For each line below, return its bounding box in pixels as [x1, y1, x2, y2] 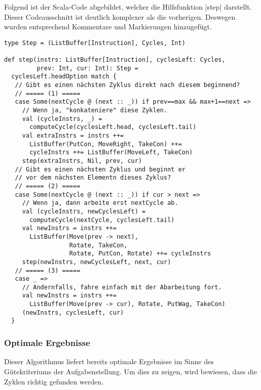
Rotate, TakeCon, [69, 241, 128, 249]
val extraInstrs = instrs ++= [22, 132, 124, 139]
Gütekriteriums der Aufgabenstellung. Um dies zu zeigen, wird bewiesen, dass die [4, 366, 257, 376]
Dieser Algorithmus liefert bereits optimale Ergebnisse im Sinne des [4, 356, 214, 367]
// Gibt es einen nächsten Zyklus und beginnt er [15, 165, 185, 173]
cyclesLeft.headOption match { [11, 73, 117, 80]
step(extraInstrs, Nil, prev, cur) [22, 157, 142, 164]
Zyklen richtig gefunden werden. [4, 376, 104, 386]
